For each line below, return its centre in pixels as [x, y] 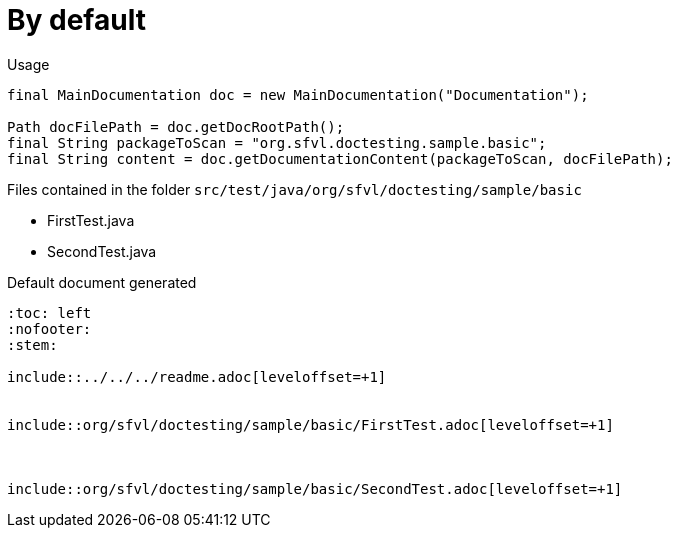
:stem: [32, 344]
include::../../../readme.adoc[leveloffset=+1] [197, 376]
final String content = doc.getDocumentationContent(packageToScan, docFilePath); [340, 158]
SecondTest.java [102, 251]
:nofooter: [49, 328]
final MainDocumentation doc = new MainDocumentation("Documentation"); [298, 94]
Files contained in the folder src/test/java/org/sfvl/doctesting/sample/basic [294, 189]
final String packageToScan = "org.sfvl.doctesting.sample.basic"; [277, 142]
